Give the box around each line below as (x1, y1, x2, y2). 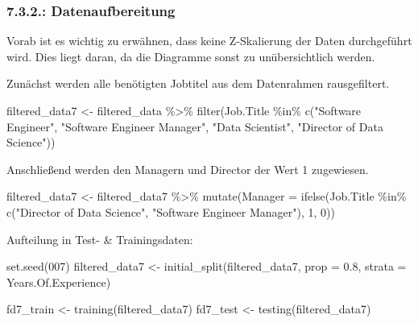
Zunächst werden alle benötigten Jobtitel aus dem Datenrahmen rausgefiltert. (6, 75, 390, 92)
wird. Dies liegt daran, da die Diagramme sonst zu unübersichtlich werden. (6, 48, 375, 64)
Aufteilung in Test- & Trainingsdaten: (6, 230, 193, 247)
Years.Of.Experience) (6, 273, 111, 290)
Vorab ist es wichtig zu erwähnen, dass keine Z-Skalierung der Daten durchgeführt (6, 32, 412, 49)
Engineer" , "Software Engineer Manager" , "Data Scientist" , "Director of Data (6, 118, 383, 135)
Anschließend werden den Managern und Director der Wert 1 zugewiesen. (6, 160, 369, 177)
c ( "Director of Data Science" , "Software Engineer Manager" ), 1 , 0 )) (6, 203, 335, 220)
